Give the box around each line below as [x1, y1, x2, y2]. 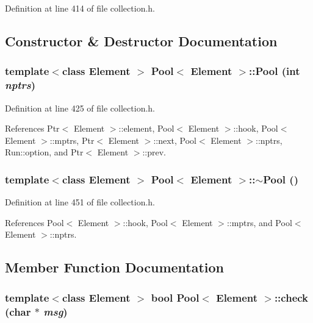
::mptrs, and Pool [226, 216, 292, 229]
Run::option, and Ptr [5, 146, 84, 158]
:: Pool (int [249, 63, 300, 79]
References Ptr [5, 122, 60, 135]
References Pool [5, 216, 64, 229]
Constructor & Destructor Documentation [5, 31, 278, 50]
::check [274, 289, 309, 305]
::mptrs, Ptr [49, 133, 95, 146]
